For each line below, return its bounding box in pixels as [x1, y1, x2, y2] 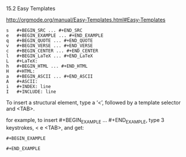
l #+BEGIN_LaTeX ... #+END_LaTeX [6, 53, 93, 59]
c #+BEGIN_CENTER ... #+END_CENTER [6, 48, 99, 54]
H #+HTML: [6, 68, 35, 74]
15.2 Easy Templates [6, 5, 56, 12]
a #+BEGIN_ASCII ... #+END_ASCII [6, 74, 93, 79]
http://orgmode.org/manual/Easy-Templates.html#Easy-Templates [6, 16, 166, 23]
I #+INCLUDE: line [6, 89, 57, 95]
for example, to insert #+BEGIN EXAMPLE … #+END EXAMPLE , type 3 [6, 117, 164, 125]
